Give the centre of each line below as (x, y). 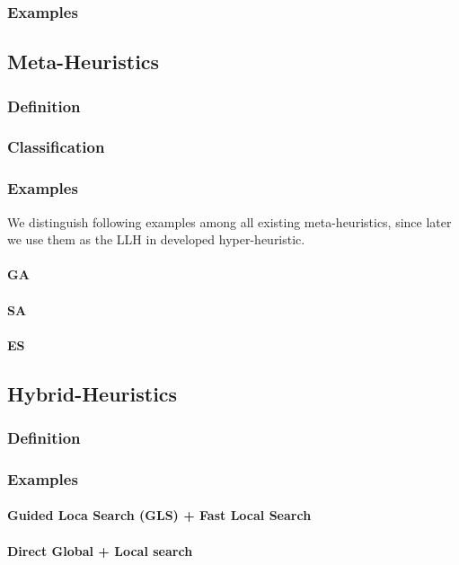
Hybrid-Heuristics (93, 393)
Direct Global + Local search (100, 550)
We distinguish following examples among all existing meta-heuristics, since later (229, 221)
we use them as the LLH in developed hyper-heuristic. (156, 239)
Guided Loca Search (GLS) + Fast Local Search (159, 515)
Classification (56, 147)
